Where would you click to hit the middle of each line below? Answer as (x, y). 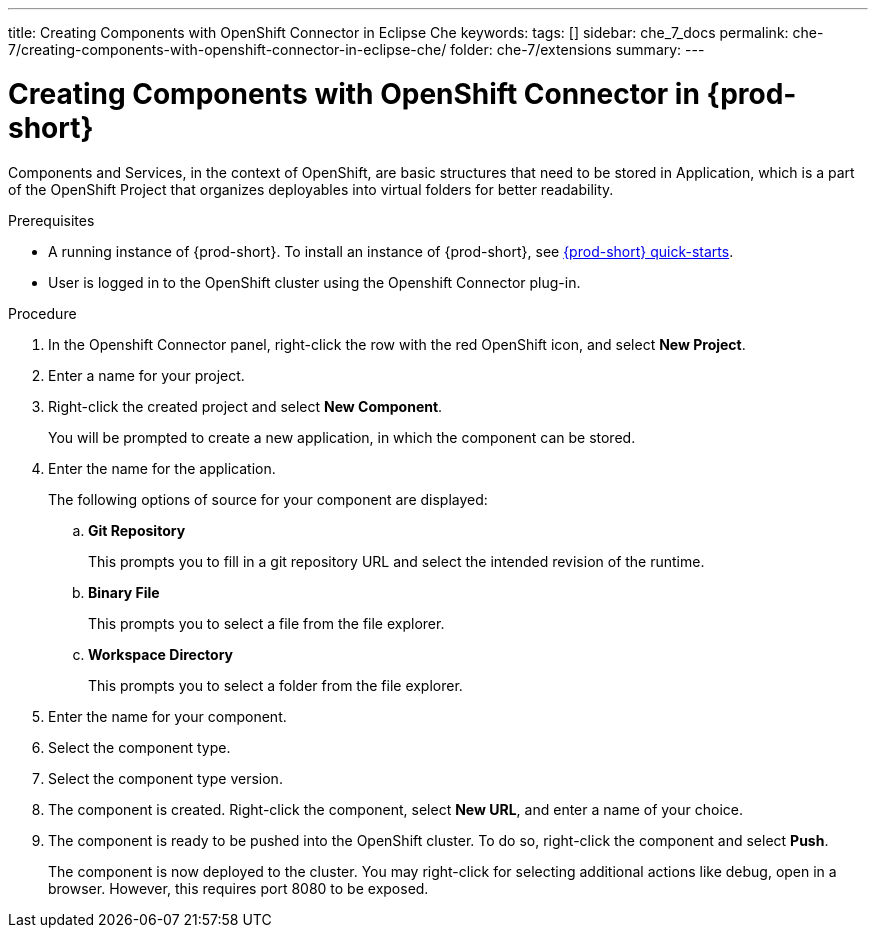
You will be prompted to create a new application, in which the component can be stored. (342, 437)
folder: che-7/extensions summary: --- (577, 49)
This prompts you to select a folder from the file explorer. (275, 685)
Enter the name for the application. (162, 468)
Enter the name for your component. (167, 716)
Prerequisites (51, 220)
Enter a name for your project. (146, 375)
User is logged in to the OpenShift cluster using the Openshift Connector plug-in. (314, 282)
